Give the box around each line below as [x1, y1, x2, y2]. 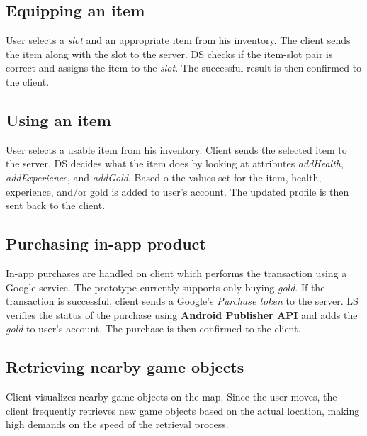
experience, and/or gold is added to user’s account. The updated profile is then [6, 184, 349, 199]
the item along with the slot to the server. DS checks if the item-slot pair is [6, 46, 333, 61]
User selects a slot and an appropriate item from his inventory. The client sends [6, 33, 351, 47]
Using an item [6, 108, 111, 130]
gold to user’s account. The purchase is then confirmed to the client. [6, 321, 301, 336]
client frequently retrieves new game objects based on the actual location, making [6, 403, 360, 418]
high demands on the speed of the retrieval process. [6, 417, 229, 432]
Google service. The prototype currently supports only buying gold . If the [6, 279, 325, 294]
